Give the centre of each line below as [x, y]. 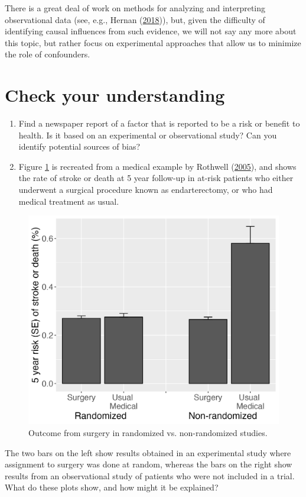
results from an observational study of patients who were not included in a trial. [150, 475]
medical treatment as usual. [69, 201]
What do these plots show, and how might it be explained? [112, 487]
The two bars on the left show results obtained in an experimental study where [148, 452]
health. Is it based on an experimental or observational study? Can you [148, 135]
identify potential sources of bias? [79, 146]
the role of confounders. [48, 54]
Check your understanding [115, 95]
